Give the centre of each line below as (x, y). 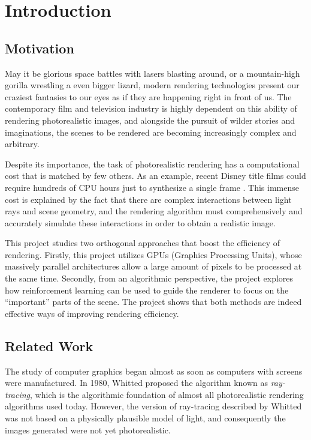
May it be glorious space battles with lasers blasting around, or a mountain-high (153, 73)
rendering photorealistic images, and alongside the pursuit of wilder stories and (150, 120)
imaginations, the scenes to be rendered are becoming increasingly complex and (151, 132)
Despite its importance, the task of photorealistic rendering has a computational (152, 164)
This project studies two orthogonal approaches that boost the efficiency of (142, 243)
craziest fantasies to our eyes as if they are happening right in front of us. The (148, 96)
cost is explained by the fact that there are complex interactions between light (148, 199)
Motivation (40, 48)
